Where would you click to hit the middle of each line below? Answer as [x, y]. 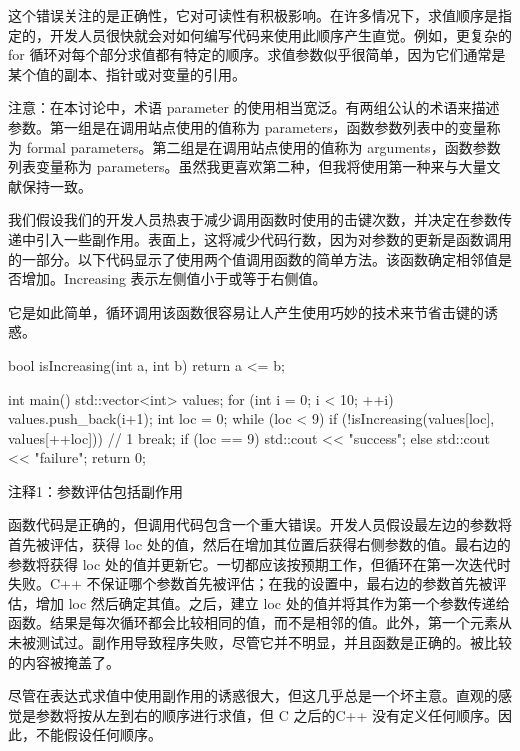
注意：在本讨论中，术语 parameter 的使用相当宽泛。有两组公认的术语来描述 [254, 107]
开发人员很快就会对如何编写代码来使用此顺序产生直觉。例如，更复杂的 [280, 34]
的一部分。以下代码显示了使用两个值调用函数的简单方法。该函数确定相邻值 [253, 258]
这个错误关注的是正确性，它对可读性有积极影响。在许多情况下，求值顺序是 [253, 15]
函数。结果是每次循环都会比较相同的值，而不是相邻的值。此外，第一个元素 [253, 622]
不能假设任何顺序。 [98, 734]
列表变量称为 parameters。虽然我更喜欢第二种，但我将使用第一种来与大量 [247, 166]
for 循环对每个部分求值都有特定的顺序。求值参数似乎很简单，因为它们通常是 [257, 54]
